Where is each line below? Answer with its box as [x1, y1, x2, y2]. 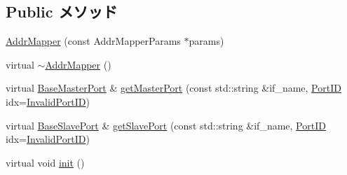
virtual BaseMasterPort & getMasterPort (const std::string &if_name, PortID [6, 80, 341, 95]
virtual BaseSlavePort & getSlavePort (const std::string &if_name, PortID [6, 118, 326, 132]
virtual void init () [6, 155, 85, 169]
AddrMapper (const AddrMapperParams [6, 34, 181, 48]
